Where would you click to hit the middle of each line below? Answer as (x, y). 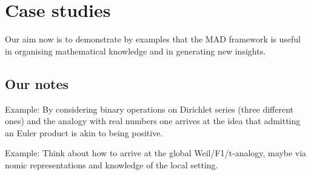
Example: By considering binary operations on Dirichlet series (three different (149, 109)
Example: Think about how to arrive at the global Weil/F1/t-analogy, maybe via (156, 153)
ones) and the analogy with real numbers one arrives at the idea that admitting (153, 121)
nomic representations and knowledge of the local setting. (112, 164)
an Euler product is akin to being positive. (84, 132)
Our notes (37, 83)
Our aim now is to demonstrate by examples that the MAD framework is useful (153, 39)
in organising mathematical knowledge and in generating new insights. (135, 51)
